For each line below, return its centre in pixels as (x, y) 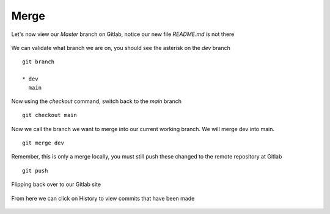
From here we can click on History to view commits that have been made (103, 198)
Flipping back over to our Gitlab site (56, 184)
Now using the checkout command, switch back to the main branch (97, 101)
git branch (38, 62)
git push (35, 170)
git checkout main (50, 115)
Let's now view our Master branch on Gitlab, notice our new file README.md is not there (123, 34)
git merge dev (43, 143)
